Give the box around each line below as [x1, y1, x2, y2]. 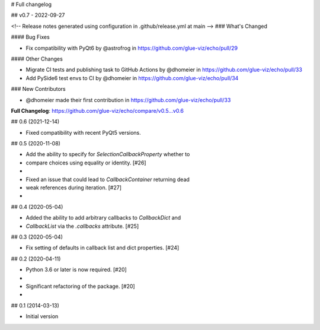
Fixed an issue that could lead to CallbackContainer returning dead [25, 176, 190, 183]
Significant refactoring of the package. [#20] [25, 283, 136, 290]
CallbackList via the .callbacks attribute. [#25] [25, 223, 139, 230]
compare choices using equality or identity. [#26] [25, 159, 146, 166]
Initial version [25, 313, 59, 320]
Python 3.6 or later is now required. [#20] [25, 266, 127, 273]
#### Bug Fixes [11, 33, 50, 41]
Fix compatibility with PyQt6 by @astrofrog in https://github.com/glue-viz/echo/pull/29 [25, 45, 238, 52]
